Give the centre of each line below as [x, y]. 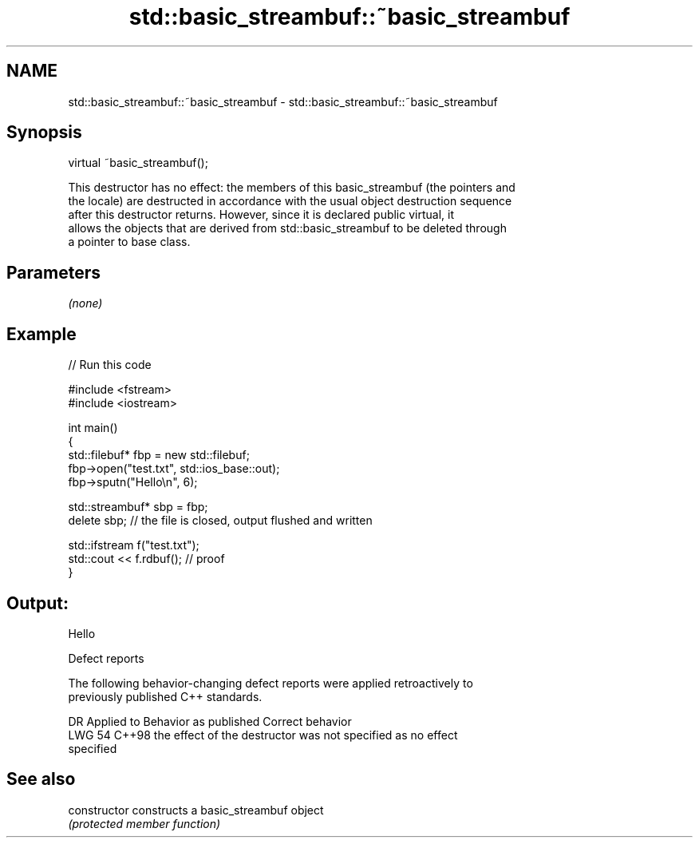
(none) [85, 303]
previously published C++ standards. [165, 696]
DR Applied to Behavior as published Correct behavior [210, 721]
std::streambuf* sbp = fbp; [138, 507]
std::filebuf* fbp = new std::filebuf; [159, 455]
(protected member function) [144, 823]
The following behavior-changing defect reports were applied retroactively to [271, 683]
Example [41, 334]
